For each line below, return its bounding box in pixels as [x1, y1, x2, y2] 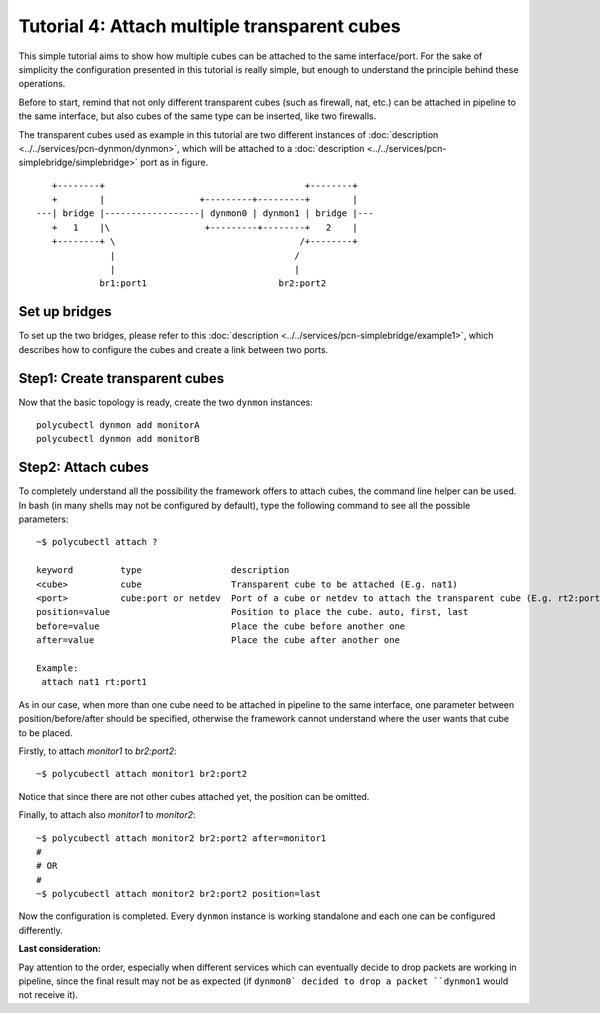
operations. [18, 78, 66, 90]
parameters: [18, 513, 69, 525]
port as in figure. [140, 156, 209, 169]
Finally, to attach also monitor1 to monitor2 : [18, 809, 196, 821]
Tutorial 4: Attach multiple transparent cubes [18, 15, 401, 37]
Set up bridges [18, 303, 112, 320]
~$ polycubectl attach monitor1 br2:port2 [36, 768, 248, 780]
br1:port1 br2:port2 [99, 278, 327, 289]
